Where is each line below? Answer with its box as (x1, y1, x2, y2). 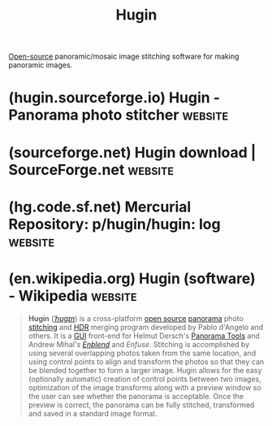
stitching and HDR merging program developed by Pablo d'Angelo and (28, 322, 264, 332)
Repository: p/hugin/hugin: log (8, 215, 221, 233)
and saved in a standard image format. (28, 408, 158, 418)
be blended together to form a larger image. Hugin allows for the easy (28, 365, 262, 375)
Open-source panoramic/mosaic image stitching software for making (8, 51, 240, 62)
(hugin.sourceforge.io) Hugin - (8, 89, 221, 107)
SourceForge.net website (8, 160, 175, 179)
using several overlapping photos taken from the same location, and (28, 348, 257, 358)
